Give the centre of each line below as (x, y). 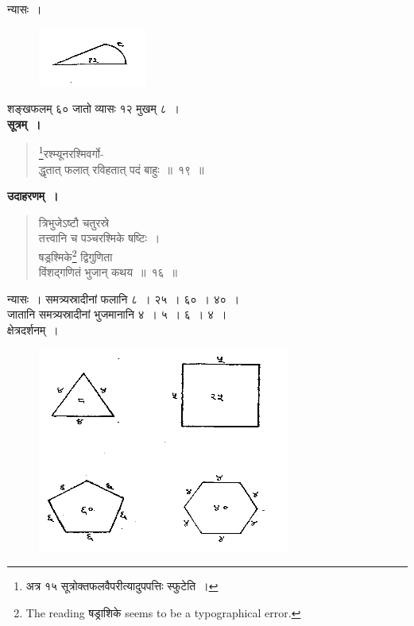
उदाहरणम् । (33, 196)
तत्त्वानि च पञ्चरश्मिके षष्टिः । (99, 238)
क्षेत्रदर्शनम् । (33, 330)
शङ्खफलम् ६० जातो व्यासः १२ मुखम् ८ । (93, 108)
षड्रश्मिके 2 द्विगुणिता (75, 255)
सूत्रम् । (24, 124)
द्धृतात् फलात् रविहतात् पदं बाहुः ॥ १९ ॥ (121, 169)
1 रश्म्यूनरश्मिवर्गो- (71, 153)
